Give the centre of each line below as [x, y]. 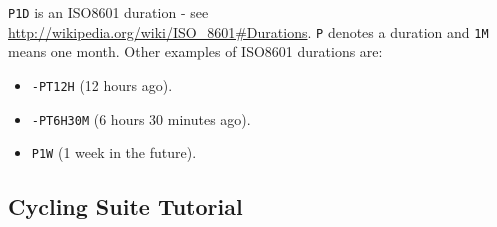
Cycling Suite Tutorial [125, 206]
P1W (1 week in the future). [114, 152]
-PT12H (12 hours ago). [102, 84]
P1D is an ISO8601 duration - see [108, 12]
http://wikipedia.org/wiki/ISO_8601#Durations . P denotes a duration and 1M [248, 31]
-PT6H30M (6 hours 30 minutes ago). [141, 118]
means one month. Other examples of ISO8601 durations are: [195, 51]
